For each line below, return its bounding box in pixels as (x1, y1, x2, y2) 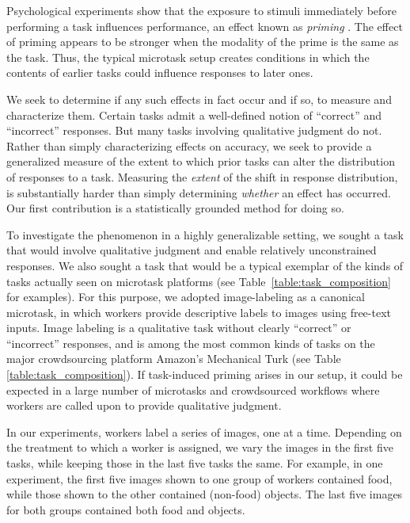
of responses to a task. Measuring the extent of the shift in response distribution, (6, 168, 398, 185)
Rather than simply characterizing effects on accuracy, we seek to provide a (6, 137, 372, 154)
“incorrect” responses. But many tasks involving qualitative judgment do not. (6, 122, 382, 139)
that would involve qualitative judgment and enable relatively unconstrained (6, 242, 377, 258)
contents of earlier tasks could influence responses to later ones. (6, 64, 313, 81)
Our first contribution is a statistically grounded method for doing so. (6, 200, 344, 216)
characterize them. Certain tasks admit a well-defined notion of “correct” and (6, 106, 382, 123)
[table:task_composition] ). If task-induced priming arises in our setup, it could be (6, 366, 403, 383)
